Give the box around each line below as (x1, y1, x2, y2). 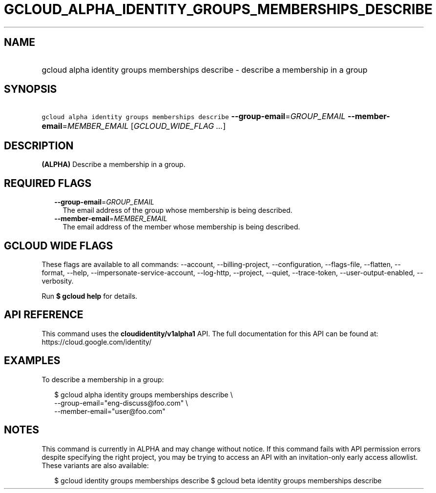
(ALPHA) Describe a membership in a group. (42, 160, 186, 169)
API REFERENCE (4, 308, 83, 321)
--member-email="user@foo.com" (54, 407, 166, 415)
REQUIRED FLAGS (4, 177, 92, 189)
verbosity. (42, 276, 74, 285)
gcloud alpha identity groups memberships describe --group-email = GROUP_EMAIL (42, 111, 346, 122)
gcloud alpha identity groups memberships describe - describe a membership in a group (42, 64, 368, 75)
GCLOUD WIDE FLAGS (4, 239, 113, 252)
